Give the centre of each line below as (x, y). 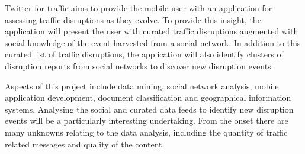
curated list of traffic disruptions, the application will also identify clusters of (144, 54)
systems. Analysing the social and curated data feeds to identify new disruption (149, 109)
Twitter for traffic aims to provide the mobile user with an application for (139, 8)
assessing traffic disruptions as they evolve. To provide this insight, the (133, 19)
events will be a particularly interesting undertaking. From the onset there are (147, 121)
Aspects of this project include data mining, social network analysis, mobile (142, 86)
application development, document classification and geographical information (148, 97)
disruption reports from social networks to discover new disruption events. (139, 65)
